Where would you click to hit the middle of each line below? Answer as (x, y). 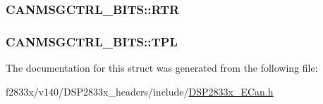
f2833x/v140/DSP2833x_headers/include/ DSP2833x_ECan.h (140, 91)
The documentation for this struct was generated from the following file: (162, 68)
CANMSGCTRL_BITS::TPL (92, 41)
